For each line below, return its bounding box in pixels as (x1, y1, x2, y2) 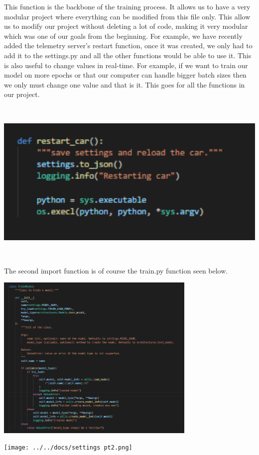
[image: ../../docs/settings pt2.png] (4, 444, 132, 452)
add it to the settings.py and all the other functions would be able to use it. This (4, 50, 252, 60)
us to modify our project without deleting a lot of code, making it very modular (4, 21, 248, 31)
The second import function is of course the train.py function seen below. (4, 265, 228, 275)
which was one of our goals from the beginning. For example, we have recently (4, 30, 243, 41)
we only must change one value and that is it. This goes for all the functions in (4, 79, 245, 90)
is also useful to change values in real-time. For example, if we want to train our (4, 60, 248, 70)
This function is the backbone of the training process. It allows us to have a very (4, 1, 251, 11)
